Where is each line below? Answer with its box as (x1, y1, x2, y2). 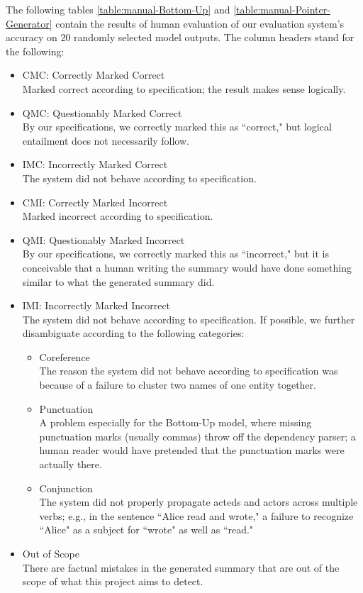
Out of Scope (22, 546, 79, 560)
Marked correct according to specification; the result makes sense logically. (22, 81, 346, 96)
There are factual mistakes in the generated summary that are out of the (22, 560, 340, 575)
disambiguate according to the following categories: (22, 326, 245, 340)
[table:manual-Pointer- (233, 2, 330, 16)
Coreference (39, 349, 90, 364)
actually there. (39, 457, 102, 472)
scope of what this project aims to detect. (22, 574, 203, 589)
